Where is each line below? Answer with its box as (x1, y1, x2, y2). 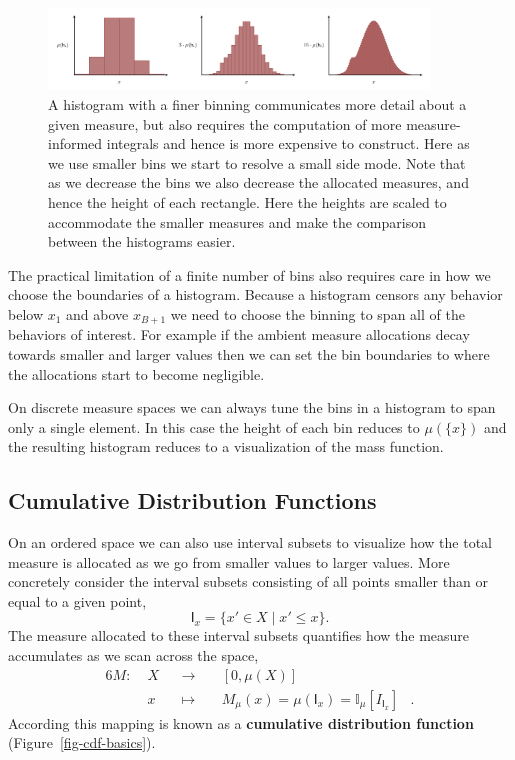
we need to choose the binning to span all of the (170, 303, 465, 324)
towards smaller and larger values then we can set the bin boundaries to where (8, 343, 490, 364)
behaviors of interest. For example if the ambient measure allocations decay (8, 324, 470, 345)
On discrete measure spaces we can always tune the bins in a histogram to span (8, 397, 496, 418)
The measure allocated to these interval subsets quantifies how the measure (8, 625, 470, 646)
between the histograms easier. (48, 231, 236, 252)
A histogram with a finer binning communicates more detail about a (48, 93, 467, 114)
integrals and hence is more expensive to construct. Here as (106, 133, 470, 154)
